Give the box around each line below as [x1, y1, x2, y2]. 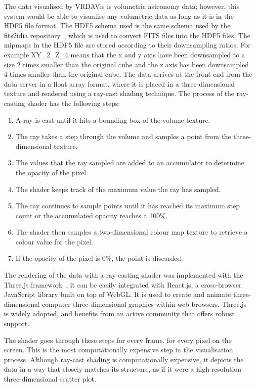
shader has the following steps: [27, 97, 120, 108]
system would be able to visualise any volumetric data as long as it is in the [4, 10, 234, 21]
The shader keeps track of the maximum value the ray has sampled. [15, 184, 221, 194]
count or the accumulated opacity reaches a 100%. [15, 210, 168, 220]
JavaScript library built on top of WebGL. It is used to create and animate [4, 289, 231, 299]
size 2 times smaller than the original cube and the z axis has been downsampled [4, 59, 249, 69]
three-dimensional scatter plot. [4, 374, 96, 384]
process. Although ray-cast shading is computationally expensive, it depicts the [4, 354, 244, 364]
